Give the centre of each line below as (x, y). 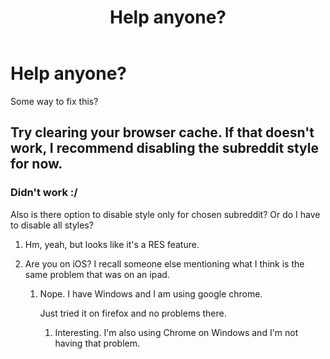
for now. (36, 164)
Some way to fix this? (54, 101)
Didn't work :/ (44, 193)
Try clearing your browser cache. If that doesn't (162, 132)
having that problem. (97, 343)
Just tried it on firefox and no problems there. (133, 313)
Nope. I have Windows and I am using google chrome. (151, 293)
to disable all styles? (52, 225)
